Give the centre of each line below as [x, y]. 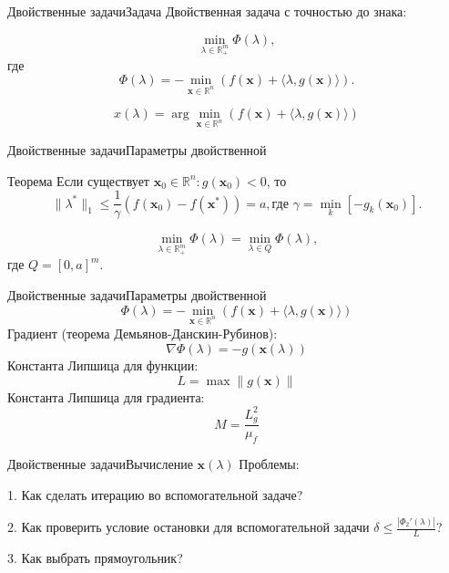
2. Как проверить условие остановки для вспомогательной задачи [189, 527]
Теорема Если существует [78, 180]
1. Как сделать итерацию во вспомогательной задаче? [155, 494]
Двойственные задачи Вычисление [100, 463]
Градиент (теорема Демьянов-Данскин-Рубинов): [143, 333]
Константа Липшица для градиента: [106, 396]
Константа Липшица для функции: [103, 365]
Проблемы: [269, 463]
